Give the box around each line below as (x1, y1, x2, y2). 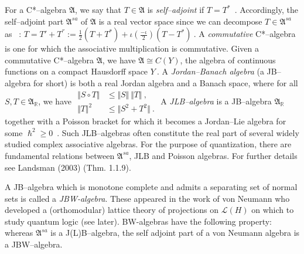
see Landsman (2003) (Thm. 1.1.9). (5, 161, 131, 173)
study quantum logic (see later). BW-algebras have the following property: (5, 215, 272, 227)
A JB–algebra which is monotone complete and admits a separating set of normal (5, 181, 298, 193)
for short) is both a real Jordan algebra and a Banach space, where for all (33, 76, 298, 89)
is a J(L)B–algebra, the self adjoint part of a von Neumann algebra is (50, 226, 300, 239)
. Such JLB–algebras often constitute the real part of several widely (57, 126, 299, 138)
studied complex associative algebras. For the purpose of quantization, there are (5, 138, 292, 150)
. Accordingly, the (234, 4, 298, 15)
